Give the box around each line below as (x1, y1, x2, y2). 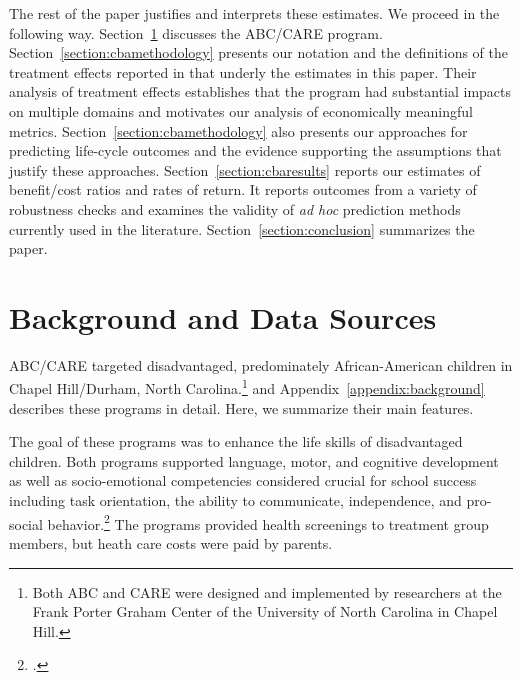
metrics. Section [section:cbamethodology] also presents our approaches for (9, 120, 468, 141)
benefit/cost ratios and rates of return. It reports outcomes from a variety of (9, 179, 477, 200)
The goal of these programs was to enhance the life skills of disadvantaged (9, 431, 463, 452)
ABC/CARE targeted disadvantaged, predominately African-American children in (9, 354, 513, 375)
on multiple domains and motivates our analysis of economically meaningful (9, 100, 473, 121)
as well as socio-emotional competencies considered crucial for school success (9, 470, 477, 491)
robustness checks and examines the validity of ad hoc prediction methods (9, 198, 461, 219)
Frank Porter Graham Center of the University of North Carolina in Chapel (32, 601, 498, 622)
